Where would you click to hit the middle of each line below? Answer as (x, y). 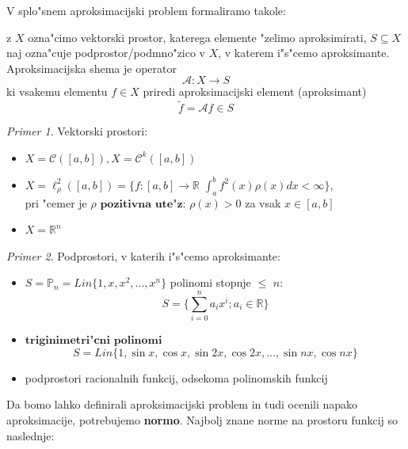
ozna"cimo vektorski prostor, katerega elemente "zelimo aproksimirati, (197, 37)
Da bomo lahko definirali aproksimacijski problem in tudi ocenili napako (182, 404)
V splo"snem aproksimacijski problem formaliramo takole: (146, 10)
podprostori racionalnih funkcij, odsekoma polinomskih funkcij (176, 377)
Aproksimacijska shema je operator (92, 68)
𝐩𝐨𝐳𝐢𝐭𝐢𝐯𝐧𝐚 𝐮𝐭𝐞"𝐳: (143, 204)
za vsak (263, 202)
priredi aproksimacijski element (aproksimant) (255, 91)
